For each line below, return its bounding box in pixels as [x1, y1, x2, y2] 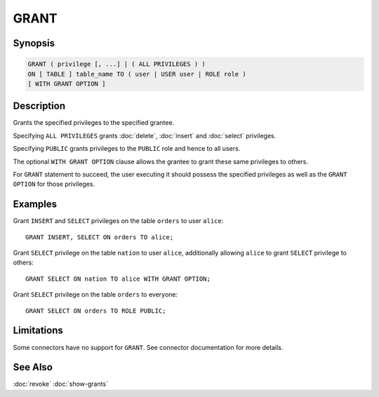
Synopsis [13, 37, 55, 49]
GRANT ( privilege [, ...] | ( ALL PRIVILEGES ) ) [27, 60, 206, 68]
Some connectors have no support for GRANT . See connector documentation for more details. [13, 343, 284, 351]
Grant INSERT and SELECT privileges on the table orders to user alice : [13, 217, 224, 225]
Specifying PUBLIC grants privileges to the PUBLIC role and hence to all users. [13, 144, 241, 153]
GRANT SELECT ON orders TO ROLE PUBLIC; [25, 307, 166, 315]
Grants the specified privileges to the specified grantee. [13, 119, 175, 127]
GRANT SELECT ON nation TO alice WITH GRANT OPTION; [25, 274, 211, 283]
